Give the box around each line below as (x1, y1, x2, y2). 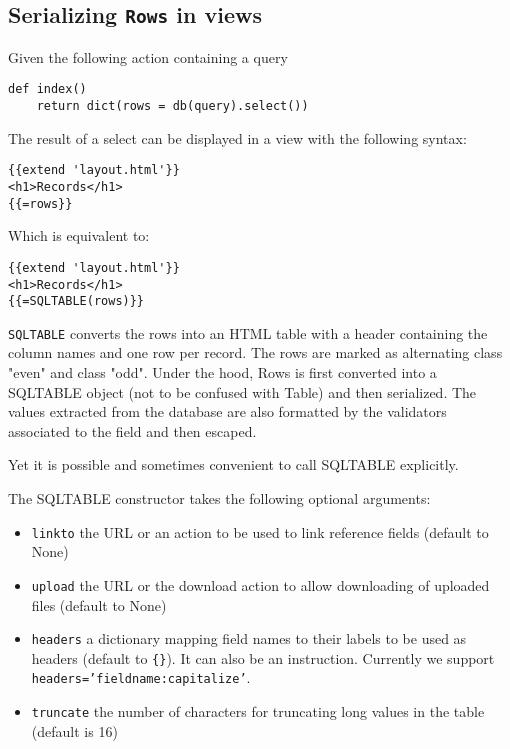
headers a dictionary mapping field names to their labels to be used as (31, 628, 467, 649)
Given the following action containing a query (8, 46, 288, 67)
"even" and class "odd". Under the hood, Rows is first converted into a (8, 362, 437, 383)
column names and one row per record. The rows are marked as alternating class (8, 342, 503, 363)
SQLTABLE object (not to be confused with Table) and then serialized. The (8, 381, 477, 402)
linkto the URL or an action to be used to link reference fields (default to (31, 521, 489, 542)
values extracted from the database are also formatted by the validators (8, 401, 447, 422)
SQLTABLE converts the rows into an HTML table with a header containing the (8, 322, 488, 343)
